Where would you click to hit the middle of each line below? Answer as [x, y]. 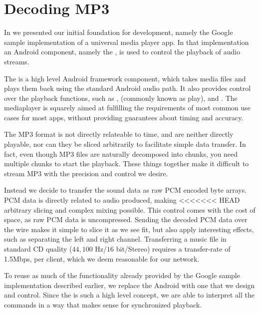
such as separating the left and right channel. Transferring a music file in [115, 239]
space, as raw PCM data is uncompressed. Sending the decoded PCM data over [126, 219]
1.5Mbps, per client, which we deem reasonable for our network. [102, 258]
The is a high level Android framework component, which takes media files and [125, 78]
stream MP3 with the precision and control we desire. [86, 173]
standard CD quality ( [38, 249]
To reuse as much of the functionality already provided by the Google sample [122, 275]
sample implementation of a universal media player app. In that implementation [127, 42]
